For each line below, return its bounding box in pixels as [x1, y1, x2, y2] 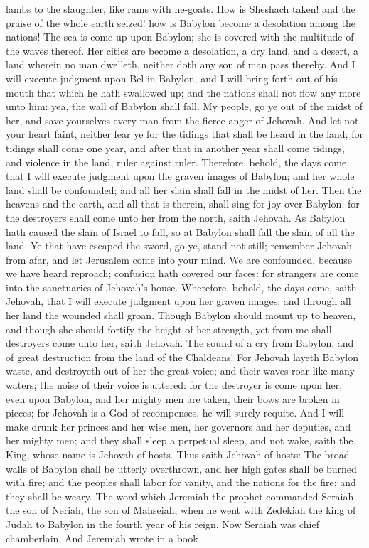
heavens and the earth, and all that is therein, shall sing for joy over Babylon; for [6, 196, 360, 211]
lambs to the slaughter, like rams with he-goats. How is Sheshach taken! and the [6, 1, 355, 16]
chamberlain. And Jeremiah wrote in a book [6, 530, 198, 545]
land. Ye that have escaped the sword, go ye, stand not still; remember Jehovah [6, 238, 353, 253]
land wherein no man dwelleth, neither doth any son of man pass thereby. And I [6, 57, 355, 72]
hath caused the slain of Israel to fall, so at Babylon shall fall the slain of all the [6, 224, 355, 239]
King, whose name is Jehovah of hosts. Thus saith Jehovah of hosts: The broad [6, 447, 350, 461]
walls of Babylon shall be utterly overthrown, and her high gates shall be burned [6, 461, 357, 476]
